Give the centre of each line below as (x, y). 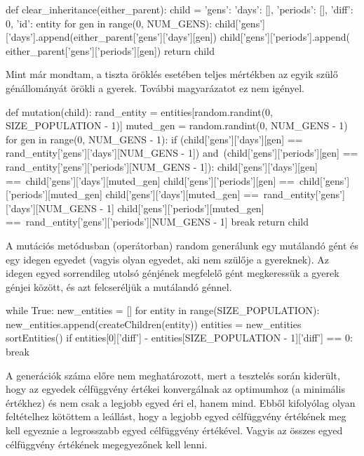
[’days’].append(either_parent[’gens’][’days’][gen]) (111, 37)
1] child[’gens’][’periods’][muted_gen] (185, 208)
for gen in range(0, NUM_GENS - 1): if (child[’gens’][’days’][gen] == (154, 139)
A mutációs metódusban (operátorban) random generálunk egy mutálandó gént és (182, 245)
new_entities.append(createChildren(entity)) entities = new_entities (154, 324)
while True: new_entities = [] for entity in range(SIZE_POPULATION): (163, 310)
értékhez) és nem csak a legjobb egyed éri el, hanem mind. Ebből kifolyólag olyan (181, 402)
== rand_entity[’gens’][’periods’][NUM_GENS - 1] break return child (157, 222)
